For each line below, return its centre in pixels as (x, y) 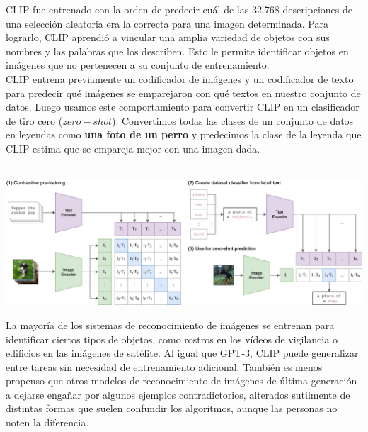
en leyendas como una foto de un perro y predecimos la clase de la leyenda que (184, 134)
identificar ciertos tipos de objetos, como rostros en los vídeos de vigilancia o (172, 339)
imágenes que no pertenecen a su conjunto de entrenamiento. (138, 65)
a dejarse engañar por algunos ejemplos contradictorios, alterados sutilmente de (178, 394)
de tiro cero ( (34, 120)
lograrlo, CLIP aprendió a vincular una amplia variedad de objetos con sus (168, 37)
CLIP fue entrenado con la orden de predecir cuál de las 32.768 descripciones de (179, 9)
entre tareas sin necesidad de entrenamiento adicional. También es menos (164, 366)
